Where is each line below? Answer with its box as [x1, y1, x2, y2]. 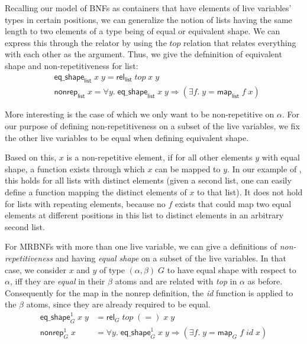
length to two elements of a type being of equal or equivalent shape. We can [5, 25, 280, 37]
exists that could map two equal [175, 197, 292, 209]
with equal [261, 151, 300, 163]
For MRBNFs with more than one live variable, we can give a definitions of [5, 240, 277, 253]
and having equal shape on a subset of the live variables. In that [55, 251, 286, 264]
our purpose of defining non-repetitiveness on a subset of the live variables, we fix [5, 120, 300, 132]
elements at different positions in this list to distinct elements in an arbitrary [5, 209, 284, 221]
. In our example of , [227, 162, 302, 175]
